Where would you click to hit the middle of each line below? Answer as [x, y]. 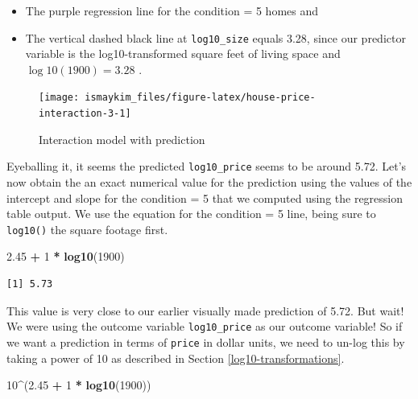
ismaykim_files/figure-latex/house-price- [200, 98]
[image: [59, 98]
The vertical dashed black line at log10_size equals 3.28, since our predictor [215, 37]
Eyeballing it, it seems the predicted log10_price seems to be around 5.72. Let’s [207, 166]
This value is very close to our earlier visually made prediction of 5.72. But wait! [205, 310]
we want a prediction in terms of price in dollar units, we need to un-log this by [206, 341]
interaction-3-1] [85, 114]
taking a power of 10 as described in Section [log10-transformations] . [176, 358]
